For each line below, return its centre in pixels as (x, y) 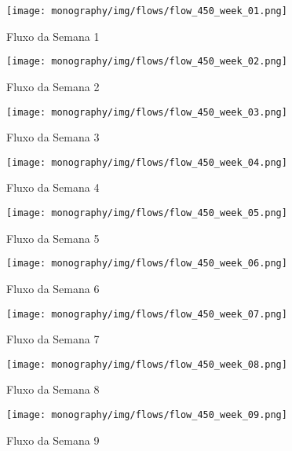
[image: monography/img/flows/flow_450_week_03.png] (147, 112)
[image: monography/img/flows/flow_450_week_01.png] (147, 11)
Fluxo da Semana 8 (53, 389)
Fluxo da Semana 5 (53, 238)
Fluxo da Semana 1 (53, 36)
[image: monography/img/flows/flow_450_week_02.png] (147, 62)
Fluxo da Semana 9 (53, 440)
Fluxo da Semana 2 (53, 86)
